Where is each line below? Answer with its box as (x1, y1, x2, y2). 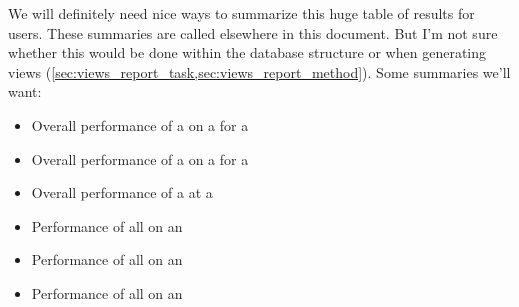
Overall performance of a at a (31, 182, 213, 203)
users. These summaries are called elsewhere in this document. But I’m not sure (8, 22, 498, 43)
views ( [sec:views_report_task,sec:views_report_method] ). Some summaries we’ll (8, 61, 511, 82)
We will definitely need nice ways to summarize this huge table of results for (8, 3, 475, 23)
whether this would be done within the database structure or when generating (8, 42, 487, 63)
